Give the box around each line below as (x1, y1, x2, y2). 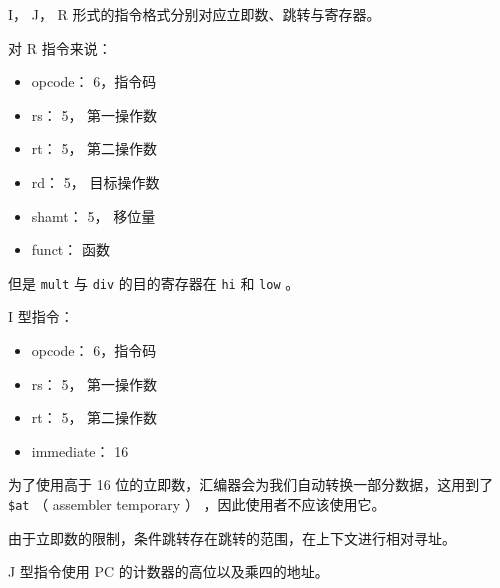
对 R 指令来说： (8, 37, 112, 58)
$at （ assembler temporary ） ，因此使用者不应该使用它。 (8, 493, 386, 514)
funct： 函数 (31, 239, 110, 260)
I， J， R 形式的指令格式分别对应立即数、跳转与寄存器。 (8, 4, 381, 24)
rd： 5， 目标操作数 (31, 171, 160, 192)
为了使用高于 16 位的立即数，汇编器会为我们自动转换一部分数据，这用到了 (8, 474, 494, 495)
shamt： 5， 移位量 (31, 205, 156, 226)
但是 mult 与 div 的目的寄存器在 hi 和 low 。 (8, 272, 300, 293)
